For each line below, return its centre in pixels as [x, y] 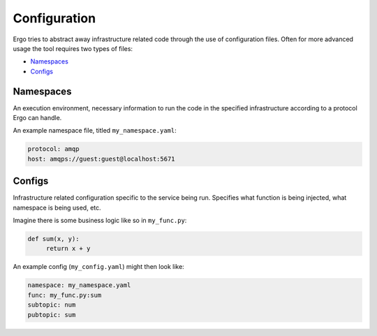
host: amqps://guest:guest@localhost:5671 [101, 159]
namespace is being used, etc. [57, 207]
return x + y [68, 249]
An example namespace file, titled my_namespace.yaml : [95, 131]
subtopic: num [52, 305]
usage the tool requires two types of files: [73, 48]
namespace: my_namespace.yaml [79, 285]
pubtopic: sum [52, 315]
